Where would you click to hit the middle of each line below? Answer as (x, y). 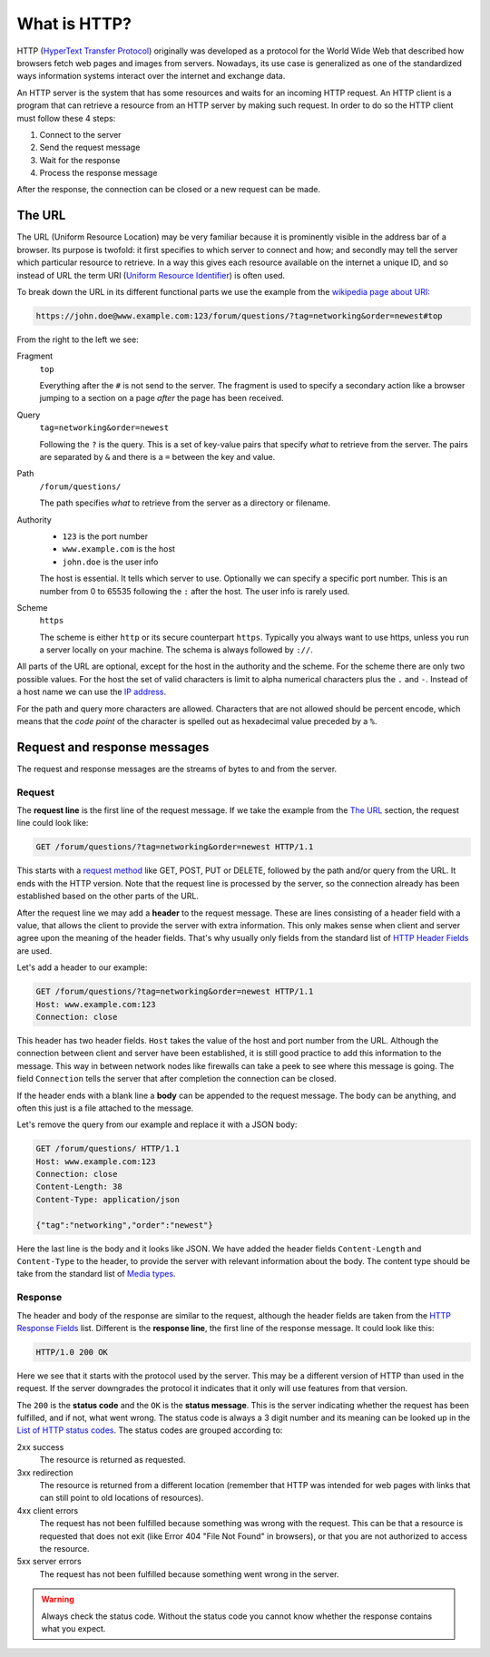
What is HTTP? (74, 24)
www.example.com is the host (119, 549)
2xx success (40, 1446)
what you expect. (73, 1628)
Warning (58, 1599)
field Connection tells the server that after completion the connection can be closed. (176, 1079)
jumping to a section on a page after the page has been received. (162, 398)
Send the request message (90, 147)
